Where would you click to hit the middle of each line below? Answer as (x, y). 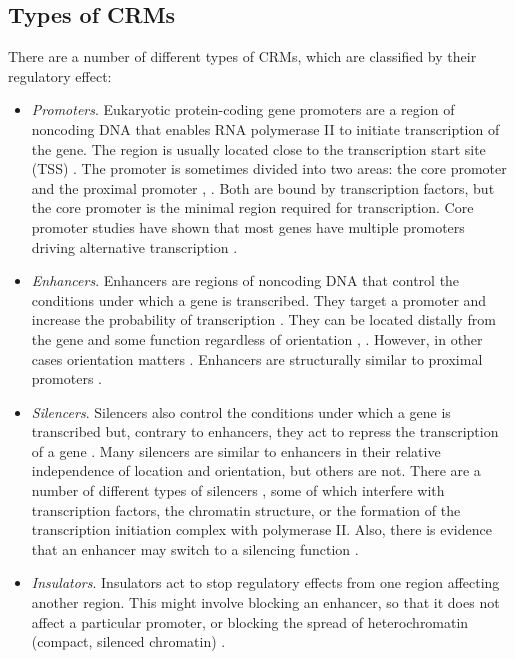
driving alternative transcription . (134, 246)
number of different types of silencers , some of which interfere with (238, 490)
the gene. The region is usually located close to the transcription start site (258, 148)
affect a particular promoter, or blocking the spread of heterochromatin (250, 621)
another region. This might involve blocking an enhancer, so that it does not (265, 602)
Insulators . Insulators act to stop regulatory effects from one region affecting (265, 582)
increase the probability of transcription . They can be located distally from (263, 319)
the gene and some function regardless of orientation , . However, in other (257, 338)
